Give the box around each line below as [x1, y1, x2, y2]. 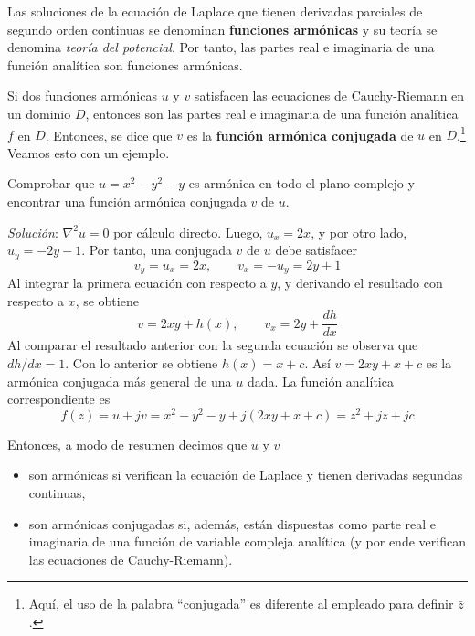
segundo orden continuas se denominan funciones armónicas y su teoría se [7, 19, 438, 38]
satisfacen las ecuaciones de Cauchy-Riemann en [194, 86, 465, 105]
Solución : [7, 222, 58, 241]
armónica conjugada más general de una [7, 371, 232, 390]
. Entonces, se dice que [45, 125, 173, 144]
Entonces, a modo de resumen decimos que [7, 434, 248, 453]
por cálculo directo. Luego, [113, 222, 263, 241]
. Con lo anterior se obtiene [65, 353, 218, 372]
